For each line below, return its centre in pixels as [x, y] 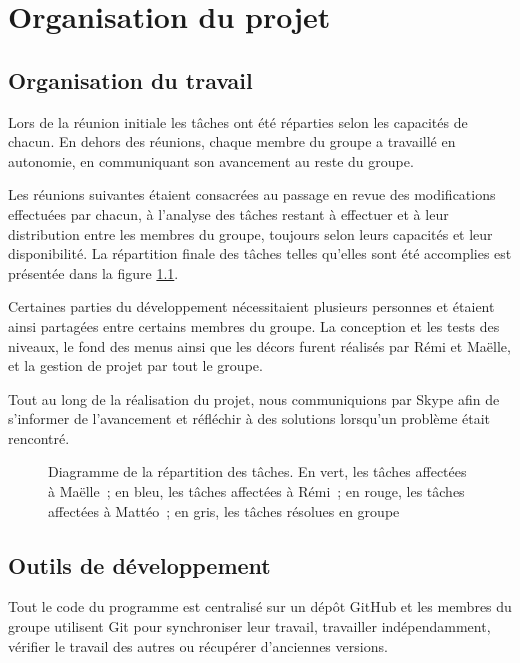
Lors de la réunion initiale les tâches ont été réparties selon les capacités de [238, 121]
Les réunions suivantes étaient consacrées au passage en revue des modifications [252, 194]
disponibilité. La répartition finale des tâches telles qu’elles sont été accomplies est [260, 253]
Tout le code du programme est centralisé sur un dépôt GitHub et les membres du [260, 606]
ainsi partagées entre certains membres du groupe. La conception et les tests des [254, 325]
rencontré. [39, 437]
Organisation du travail [130, 79]
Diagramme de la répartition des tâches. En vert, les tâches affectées [257, 471]
